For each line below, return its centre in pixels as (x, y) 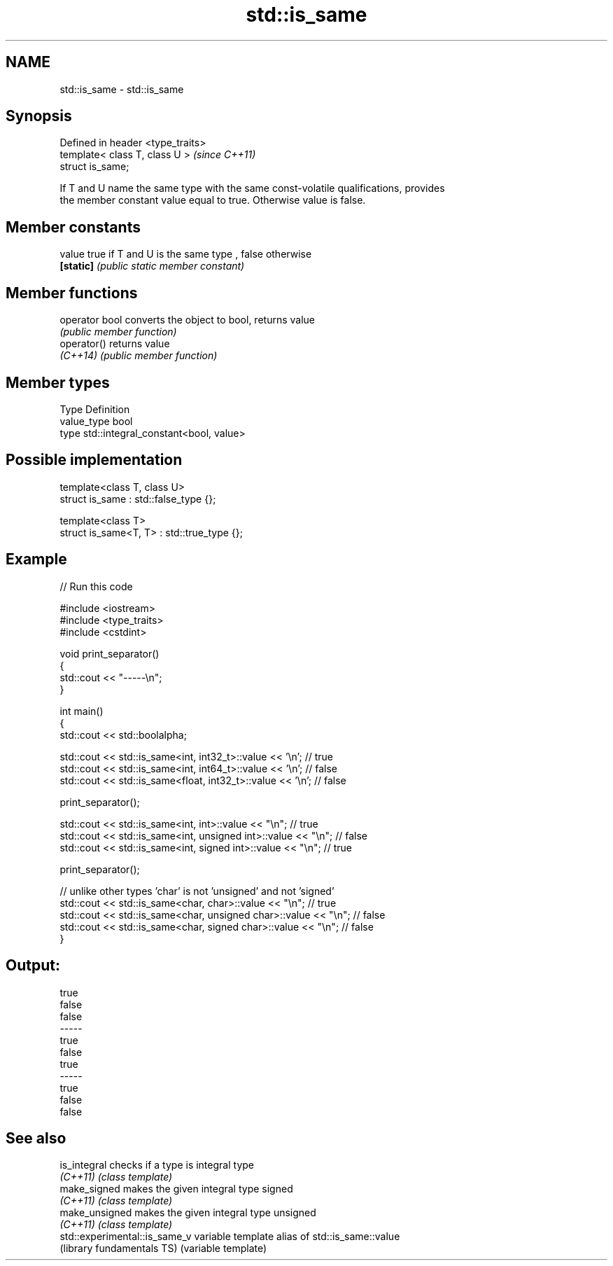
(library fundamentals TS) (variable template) (163, 1248)
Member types (58, 382)
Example (36, 559)
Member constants (73, 227)
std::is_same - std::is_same (122, 89)
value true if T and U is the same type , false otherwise (186, 254)
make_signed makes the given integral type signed (176, 1189)
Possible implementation (94, 460)
